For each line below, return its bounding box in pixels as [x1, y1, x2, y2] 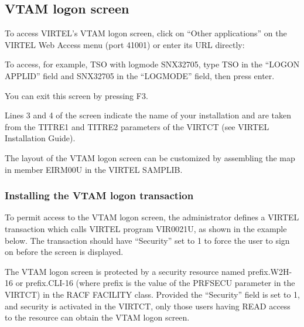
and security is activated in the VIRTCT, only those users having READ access [5, 299, 291, 312]
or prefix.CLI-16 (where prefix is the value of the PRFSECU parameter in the [15, 277, 295, 289]
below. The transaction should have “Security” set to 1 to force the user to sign [5, 234, 290, 246]
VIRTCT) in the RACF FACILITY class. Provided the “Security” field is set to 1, [5, 288, 300, 300]
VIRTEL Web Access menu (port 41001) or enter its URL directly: [5, 38, 245, 50]
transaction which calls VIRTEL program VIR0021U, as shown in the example [5, 222, 287, 234]
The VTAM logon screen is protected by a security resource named [5, 265, 245, 277]
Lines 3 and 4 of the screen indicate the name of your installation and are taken [5, 109, 291, 121]
